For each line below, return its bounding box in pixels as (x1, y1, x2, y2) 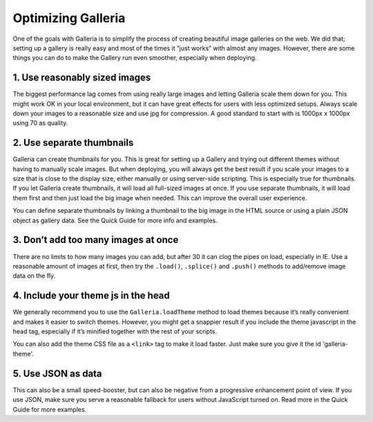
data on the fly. (12, 271, 56, 280)
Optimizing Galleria (12, 10, 126, 26)
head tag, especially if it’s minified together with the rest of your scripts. (12, 327, 218, 336)
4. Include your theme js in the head (12, 290, 171, 302)
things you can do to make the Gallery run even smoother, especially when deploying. (12, 54, 257, 62)
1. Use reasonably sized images (12, 72, 151, 84)
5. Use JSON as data (12, 367, 103, 379)
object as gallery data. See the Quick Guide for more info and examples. (12, 216, 218, 224)
